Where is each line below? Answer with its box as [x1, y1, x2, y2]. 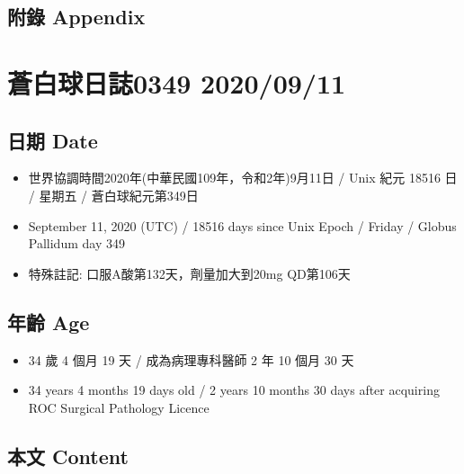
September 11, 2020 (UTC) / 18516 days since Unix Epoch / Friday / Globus [28, 216, 457, 235]
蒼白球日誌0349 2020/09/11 [7, 64, 346, 101]
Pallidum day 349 [28, 234, 125, 253]
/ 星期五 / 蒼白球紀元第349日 [28, 185, 199, 204]
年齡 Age [7, 308, 90, 335]
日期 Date [7, 126, 98, 154]
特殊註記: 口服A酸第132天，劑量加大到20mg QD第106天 [28, 264, 351, 282]
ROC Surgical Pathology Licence [28, 398, 210, 416]
